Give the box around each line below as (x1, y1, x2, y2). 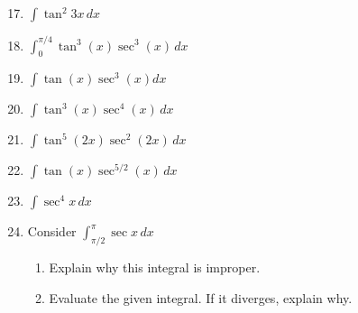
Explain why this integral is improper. (49, 258, 261, 277)
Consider (27, 222, 77, 241)
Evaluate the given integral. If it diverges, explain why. (49, 288, 353, 307)
